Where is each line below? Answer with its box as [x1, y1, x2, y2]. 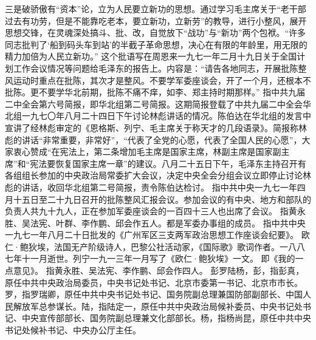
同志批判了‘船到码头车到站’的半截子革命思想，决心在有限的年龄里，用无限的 [5, 38, 307, 50]
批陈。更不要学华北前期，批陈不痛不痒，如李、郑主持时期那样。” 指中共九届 [5, 86, 306, 98]
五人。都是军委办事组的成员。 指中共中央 [140, 216, 306, 229]
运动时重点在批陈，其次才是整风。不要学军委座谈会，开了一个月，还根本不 [13, 73, 311, 86]
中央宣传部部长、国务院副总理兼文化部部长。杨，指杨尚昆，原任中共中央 [21, 311, 311, 324]
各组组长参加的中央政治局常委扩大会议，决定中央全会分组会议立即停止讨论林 [5, 169, 311, 182]
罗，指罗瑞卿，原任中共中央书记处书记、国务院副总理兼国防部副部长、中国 [5, 288, 303, 301]
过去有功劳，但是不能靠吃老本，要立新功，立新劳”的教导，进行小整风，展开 [5, 14, 307, 27]
